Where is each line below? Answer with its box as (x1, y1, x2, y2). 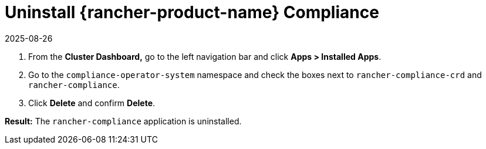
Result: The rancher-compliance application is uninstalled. (5, 116, 242, 126)
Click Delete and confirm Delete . (28, 97, 156, 108)
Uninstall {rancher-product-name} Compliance (5, 2, 379, 22)
